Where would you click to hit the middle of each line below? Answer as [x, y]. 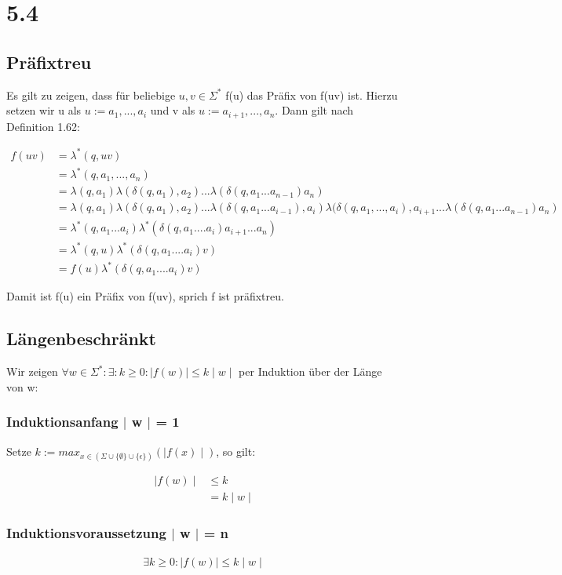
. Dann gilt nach [314, 110]
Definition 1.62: [43, 126]
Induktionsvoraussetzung [86, 532]
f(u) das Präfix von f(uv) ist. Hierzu [312, 95]
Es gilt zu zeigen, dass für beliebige [91, 95]
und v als [173, 110]
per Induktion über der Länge [310, 371]
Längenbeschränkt [81, 338]
